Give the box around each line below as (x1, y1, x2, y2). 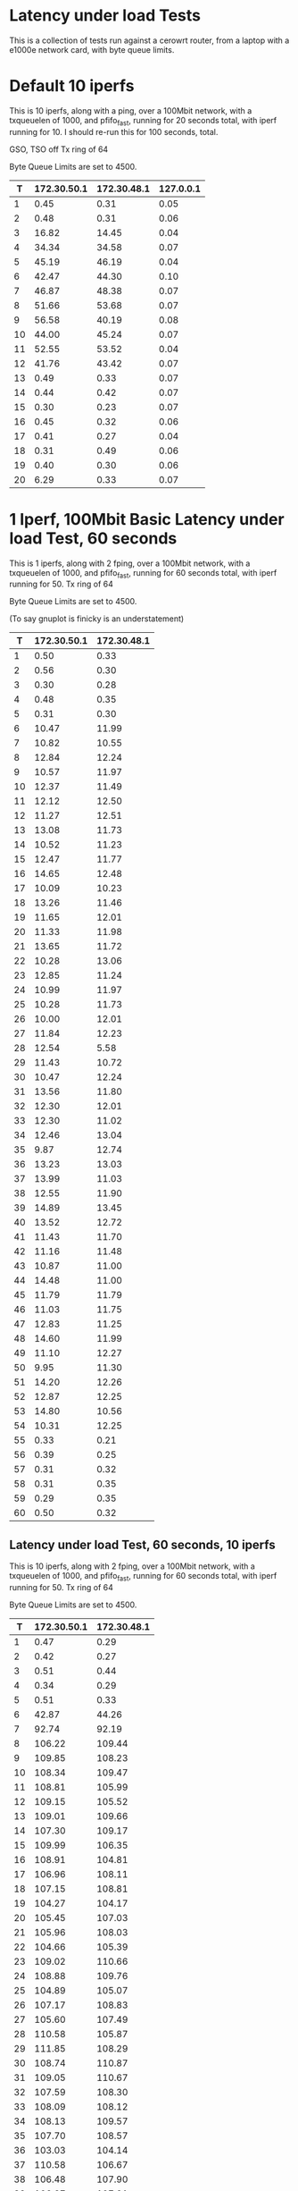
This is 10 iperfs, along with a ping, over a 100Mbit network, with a (9, 105, 252, 116)
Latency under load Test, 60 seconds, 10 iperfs (9, 1537, 277, 1552)
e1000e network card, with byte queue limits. (9, 44, 175, 55)
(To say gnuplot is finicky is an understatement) (9, 613, 185, 624)
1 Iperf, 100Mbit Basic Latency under (9, 509, 285, 529)
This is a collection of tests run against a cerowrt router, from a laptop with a (9, 35, 290, 46)
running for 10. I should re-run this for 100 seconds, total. (9, 126, 219, 137)
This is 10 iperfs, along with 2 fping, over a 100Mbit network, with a (9, 1561, 256, 1572)
